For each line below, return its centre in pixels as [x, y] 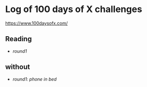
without [18, 67]
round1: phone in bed [35, 79]
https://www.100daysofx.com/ [37, 23]
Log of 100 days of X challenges [74, 9]
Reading [18, 39]
